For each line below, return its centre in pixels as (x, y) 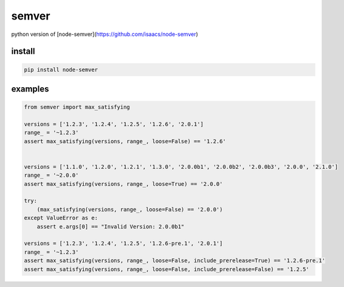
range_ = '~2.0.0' (51, 175)
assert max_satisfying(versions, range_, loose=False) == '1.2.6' (125, 141)
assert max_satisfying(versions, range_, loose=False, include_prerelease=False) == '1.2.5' (167, 269)
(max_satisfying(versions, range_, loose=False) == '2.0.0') (130, 209)
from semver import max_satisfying (77, 107)
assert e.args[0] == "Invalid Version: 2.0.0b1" (111, 226)
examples (30, 89)
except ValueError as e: (61, 218)
